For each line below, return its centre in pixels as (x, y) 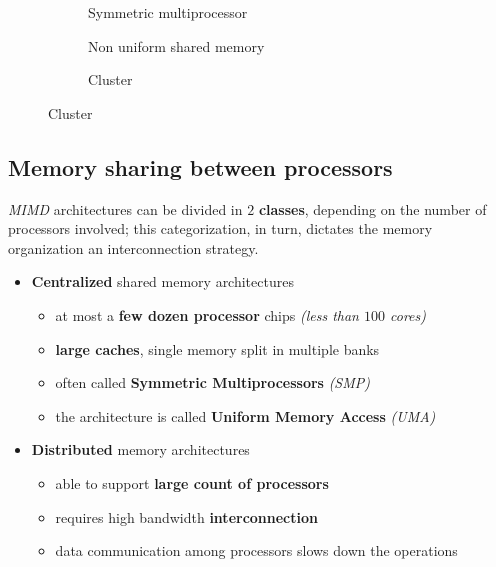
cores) (407, 314)
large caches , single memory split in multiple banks (217, 348)
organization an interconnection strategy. (133, 247)
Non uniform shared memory (176, 45)
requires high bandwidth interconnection (186, 516)
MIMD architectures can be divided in (125, 208)
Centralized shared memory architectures (162, 281)
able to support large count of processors (192, 482)
